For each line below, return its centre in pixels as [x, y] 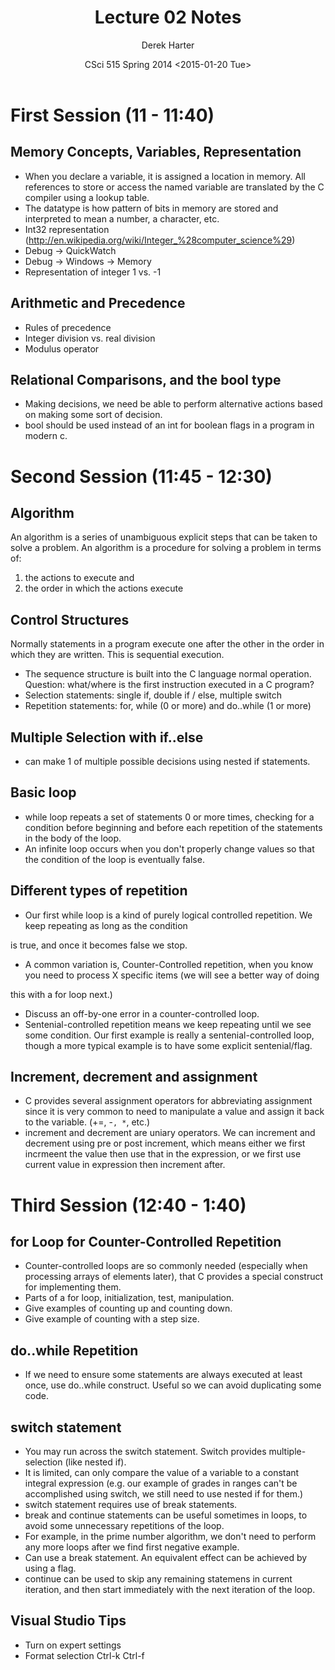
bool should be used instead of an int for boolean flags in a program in [169, 425]
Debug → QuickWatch [70, 250]
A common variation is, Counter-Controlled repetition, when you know [169, 964]
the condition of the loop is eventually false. [114, 859]
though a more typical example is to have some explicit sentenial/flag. [168, 1045]
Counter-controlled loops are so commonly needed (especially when [166, 1266]
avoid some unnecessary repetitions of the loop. [124, 1526]
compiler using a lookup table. [87, 197]
